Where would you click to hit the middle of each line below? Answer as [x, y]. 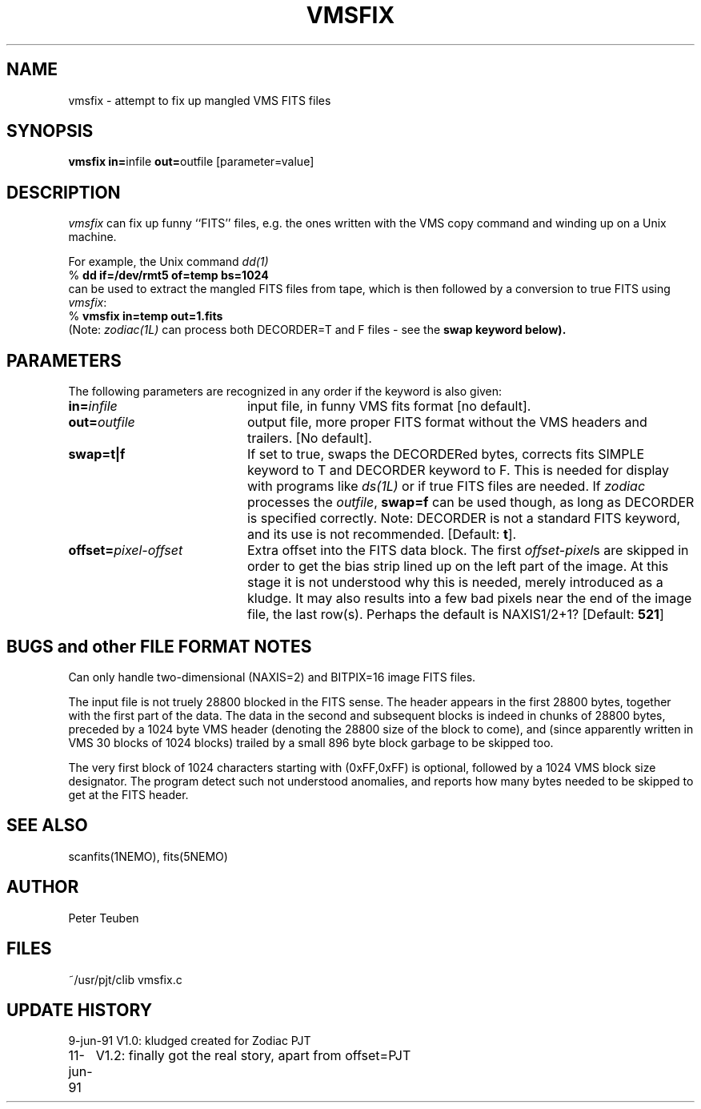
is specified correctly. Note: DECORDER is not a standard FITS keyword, [464, 518]
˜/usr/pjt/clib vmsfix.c [125, 979]
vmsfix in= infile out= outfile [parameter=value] [191, 162]
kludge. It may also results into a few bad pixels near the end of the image [469, 599]
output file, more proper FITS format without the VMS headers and [447, 422]
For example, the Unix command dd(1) [168, 262]
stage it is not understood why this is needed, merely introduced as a [455, 583]
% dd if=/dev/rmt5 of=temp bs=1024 [168, 275]
